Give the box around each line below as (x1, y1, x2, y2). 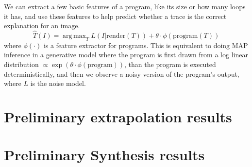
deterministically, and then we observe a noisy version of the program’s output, (4, 68, 239, 79)
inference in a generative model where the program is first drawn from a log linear (4, 50, 248, 60)
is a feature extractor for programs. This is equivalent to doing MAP (43, 40, 248, 50)
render (106, 33, 126, 39)
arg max (63, 33, 86, 39)
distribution (4, 59, 39, 69)
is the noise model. (30, 78, 86, 88)
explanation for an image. (4, 20, 80, 31)
